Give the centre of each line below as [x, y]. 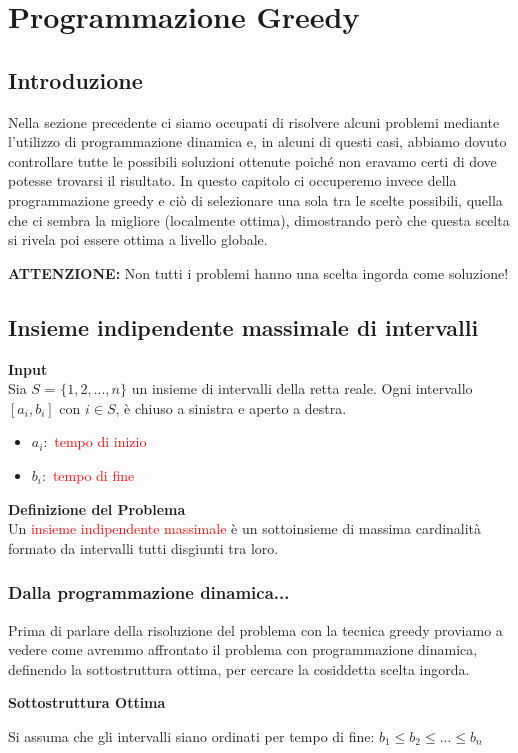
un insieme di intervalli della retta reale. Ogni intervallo [302, 388]
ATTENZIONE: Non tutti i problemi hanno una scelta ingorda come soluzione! [258, 272]
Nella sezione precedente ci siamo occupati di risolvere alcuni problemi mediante [254, 121]
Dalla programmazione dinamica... [149, 592]
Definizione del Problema [97, 508]
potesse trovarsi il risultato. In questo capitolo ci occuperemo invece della [232, 180]
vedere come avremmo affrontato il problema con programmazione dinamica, [243, 649]
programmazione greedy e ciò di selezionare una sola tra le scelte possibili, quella [255, 199]
